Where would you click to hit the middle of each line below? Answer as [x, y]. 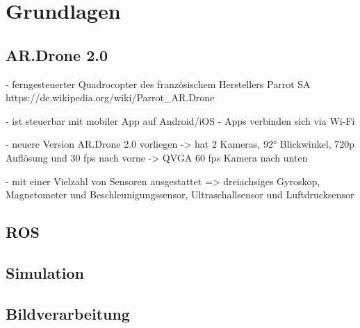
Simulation [45, 272]
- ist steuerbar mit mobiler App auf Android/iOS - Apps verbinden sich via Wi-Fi [180, 120]
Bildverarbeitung [68, 313]
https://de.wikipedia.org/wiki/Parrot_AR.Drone [110, 97]
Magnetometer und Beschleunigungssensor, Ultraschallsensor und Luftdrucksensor [180, 195]
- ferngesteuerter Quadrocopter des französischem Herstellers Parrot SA [158, 84]
